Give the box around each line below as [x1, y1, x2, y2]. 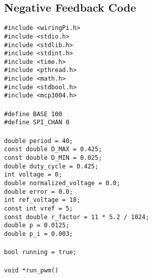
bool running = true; [4, 249, 77, 256]
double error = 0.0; [4, 188, 73, 195]
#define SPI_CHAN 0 [4, 119, 69, 126]
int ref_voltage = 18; [4, 196, 81, 204]
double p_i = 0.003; [4, 230, 73, 237]
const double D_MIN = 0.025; [4, 154, 102, 161]
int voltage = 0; [4, 171, 62, 179]
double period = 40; [4, 137, 73, 145]
